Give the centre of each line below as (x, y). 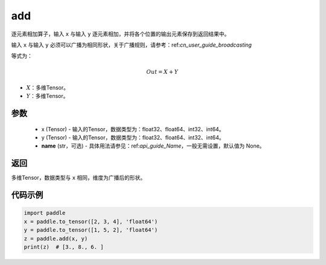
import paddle (45, 213)
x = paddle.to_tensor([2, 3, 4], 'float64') (91, 221)
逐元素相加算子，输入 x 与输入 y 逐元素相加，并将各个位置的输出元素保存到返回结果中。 (120, 34)
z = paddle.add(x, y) (56, 238)
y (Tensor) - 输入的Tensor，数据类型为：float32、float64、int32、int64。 (133, 138)
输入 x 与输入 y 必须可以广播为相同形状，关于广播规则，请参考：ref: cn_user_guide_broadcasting (131, 45)
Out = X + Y (162, 72)
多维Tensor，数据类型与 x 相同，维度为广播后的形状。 (78, 178)
